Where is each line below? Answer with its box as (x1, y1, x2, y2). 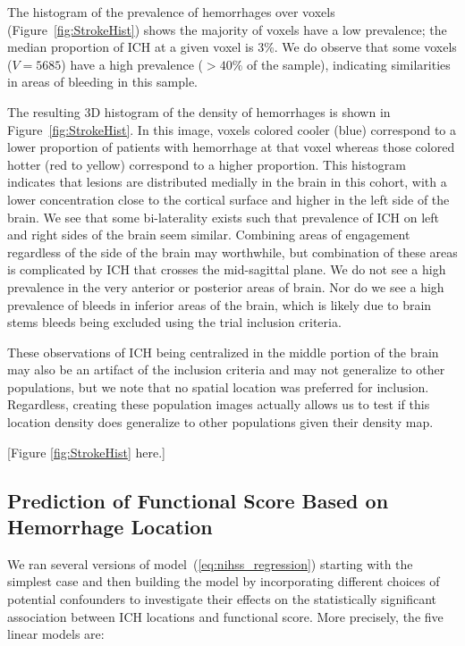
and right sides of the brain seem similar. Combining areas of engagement (7, 225, 410, 244)
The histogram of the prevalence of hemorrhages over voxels (7, 3, 335, 21)
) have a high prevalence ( (61, 55, 203, 73)
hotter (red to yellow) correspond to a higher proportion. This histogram (7, 155, 406, 173)
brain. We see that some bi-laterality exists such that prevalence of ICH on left (7, 207, 440, 226)
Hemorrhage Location (7, 513, 213, 541)
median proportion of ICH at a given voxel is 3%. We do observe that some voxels (7, 38, 457, 56)
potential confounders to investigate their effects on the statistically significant (7, 590, 437, 608)
